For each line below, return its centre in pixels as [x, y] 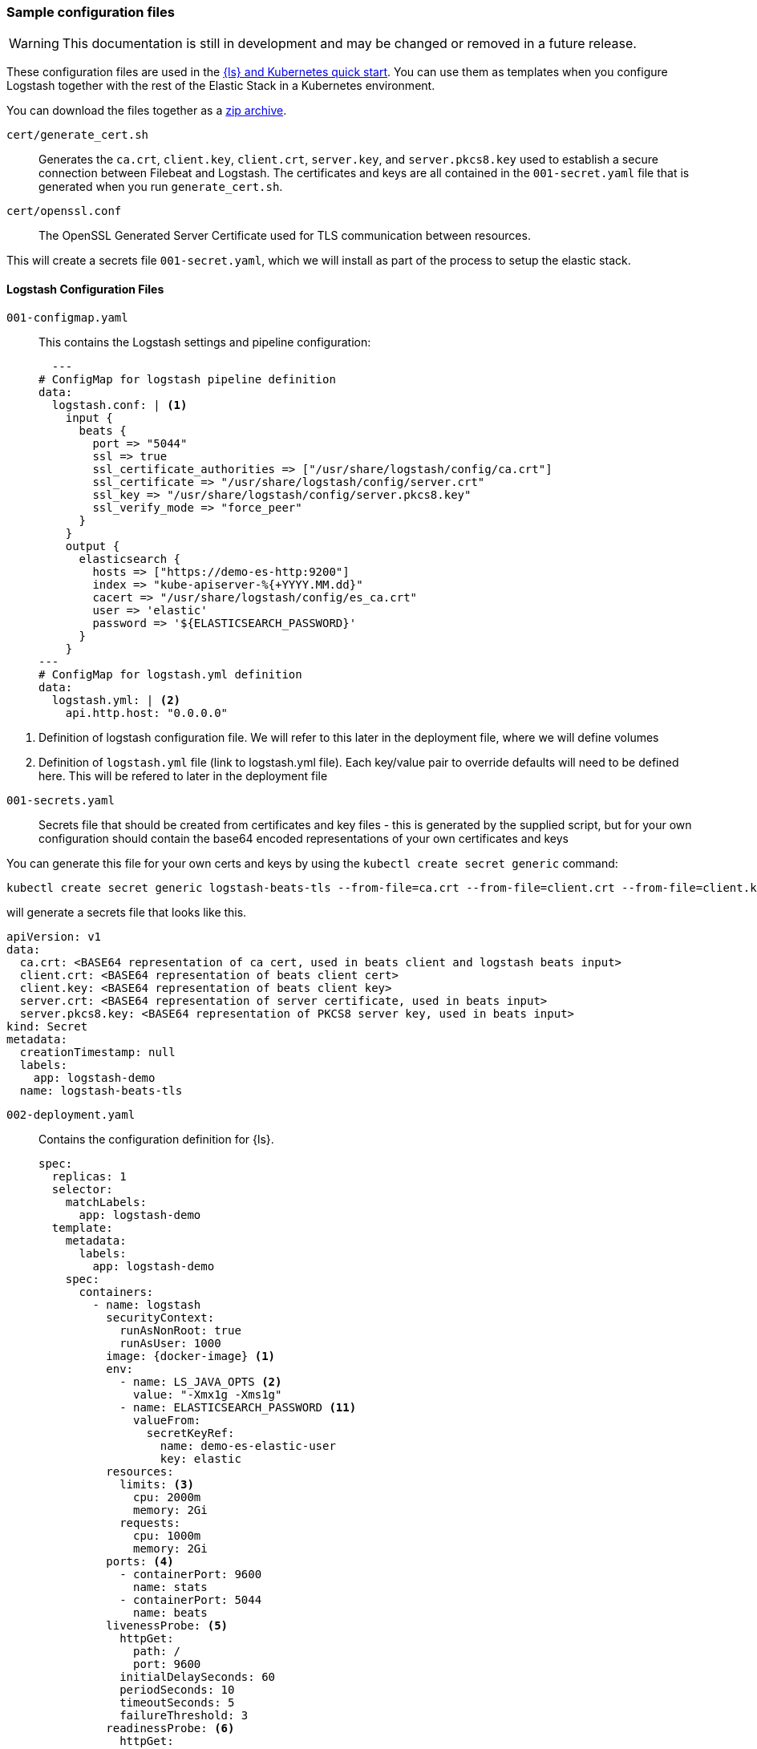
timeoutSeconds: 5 [177, 1702]
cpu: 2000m [167, 1497]
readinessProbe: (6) [170, 1728]
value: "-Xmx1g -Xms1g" [208, 1394]
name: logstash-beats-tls [101, 1090]
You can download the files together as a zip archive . [147, 111]
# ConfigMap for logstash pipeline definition [187, 379]
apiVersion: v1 [54, 936]
